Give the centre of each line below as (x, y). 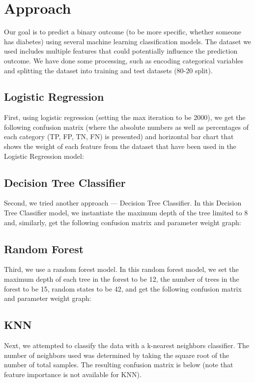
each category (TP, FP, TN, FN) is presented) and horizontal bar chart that (119, 136)
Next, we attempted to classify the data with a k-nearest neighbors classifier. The (127, 345)
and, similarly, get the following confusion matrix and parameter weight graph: (123, 222)
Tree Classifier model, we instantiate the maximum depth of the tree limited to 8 (126, 213)
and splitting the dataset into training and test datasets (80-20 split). (108, 70)
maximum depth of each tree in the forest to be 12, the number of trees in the (122, 279)
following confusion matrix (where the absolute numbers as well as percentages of (126, 127)
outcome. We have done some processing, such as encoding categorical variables (124, 60)
